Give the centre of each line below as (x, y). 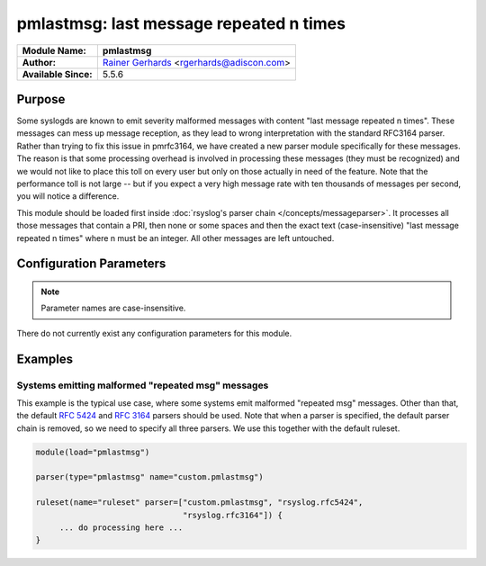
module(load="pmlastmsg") (93, 452)
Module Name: (54, 50)
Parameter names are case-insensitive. (113, 308)
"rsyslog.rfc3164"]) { (232, 515)
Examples (45, 359)
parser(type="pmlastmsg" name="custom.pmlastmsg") (150, 477)
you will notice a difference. (68, 196)
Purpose (41, 99)
